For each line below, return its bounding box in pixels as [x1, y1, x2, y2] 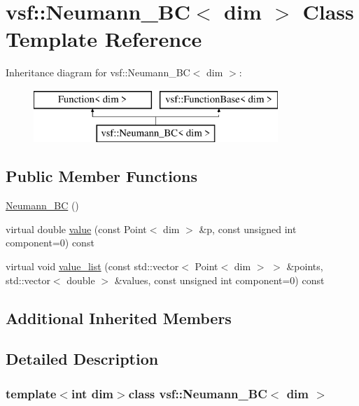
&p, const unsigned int [199, 221, 297, 236]
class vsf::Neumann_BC [128, 384, 267, 402]
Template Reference [6, 24, 202, 53]
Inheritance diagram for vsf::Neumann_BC [6, 65, 190, 80]
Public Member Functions [6, 165, 197, 187]
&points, [286, 259, 323, 274]
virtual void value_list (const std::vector [6, 259, 179, 274]
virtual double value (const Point [6, 221, 147, 236]
